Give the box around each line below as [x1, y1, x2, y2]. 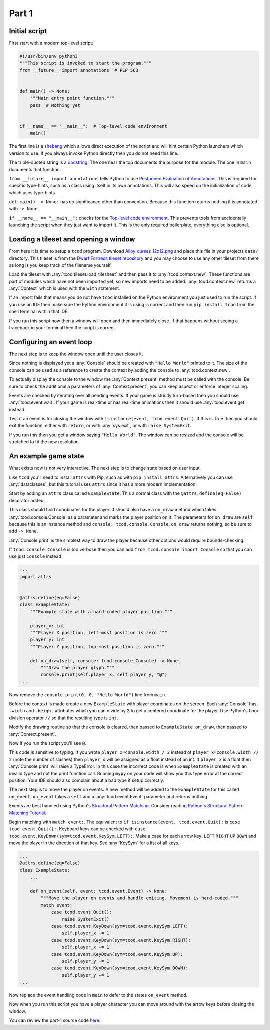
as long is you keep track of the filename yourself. [9, 262, 112, 268]
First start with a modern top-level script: [9, 40, 93, 46]
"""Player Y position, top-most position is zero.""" [30, 644, 165, 649]
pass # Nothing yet [30, 102, 81, 108]
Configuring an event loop [9, 338, 92, 346]
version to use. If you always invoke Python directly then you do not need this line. [9, 150, 179, 156]
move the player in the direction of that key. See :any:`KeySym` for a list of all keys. [9, 840, 180, 846]
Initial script [9, 27, 47, 35]
